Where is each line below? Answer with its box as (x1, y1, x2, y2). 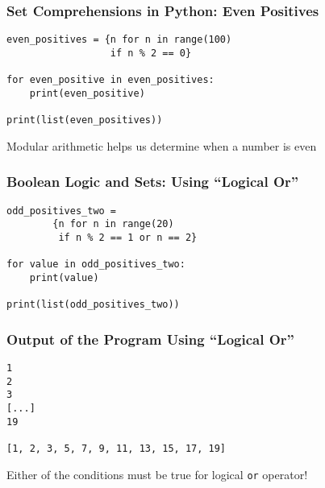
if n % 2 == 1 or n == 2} (58, 231, 198, 243)
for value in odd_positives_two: (6, 258, 185, 271)
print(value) (29, 271, 99, 283)
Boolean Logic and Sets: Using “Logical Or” (6, 172, 299, 192)
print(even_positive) (29, 87, 145, 99)
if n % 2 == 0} (110, 47, 192, 59)
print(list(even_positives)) (6, 114, 163, 126)
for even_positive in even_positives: (6, 74, 215, 86)
